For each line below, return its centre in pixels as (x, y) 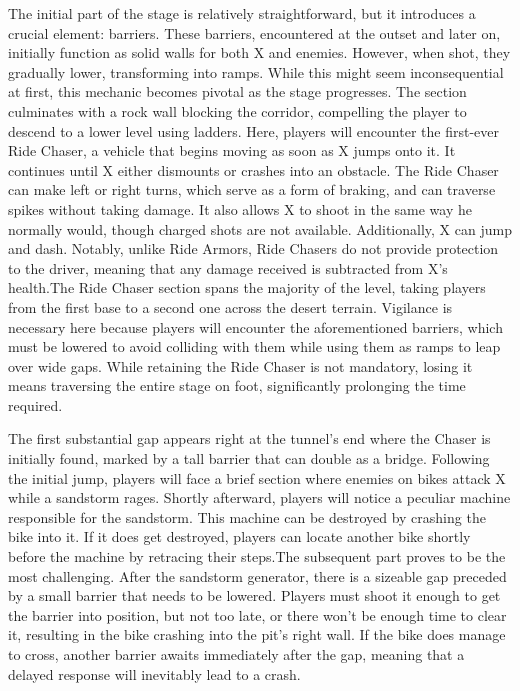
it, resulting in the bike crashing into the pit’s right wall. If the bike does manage (257, 634)
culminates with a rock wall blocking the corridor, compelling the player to (237, 110)
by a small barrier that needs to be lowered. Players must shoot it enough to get (254, 595)
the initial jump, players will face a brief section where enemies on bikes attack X (257, 477)
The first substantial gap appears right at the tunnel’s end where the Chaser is (249, 438)
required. (35, 404)
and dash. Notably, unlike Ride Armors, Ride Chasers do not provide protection (253, 248)
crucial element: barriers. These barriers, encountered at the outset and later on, (254, 32)
